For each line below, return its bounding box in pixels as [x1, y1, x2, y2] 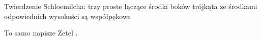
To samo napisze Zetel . [4, 27, 78, 38]
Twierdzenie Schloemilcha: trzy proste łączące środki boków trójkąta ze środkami [4, 1, 257, 11]
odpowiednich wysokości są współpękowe [4, 10, 131, 21]
